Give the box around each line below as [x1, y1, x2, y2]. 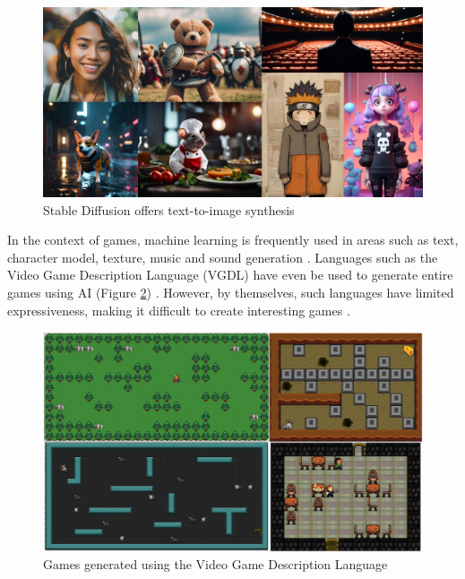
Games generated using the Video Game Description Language [43, 555, 388, 574]
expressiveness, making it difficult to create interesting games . [7, 300, 350, 319]
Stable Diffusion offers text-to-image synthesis [43, 200, 295, 219]
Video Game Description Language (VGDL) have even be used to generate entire [7, 265, 453, 284]
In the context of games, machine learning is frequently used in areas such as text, [7, 230, 459, 249]
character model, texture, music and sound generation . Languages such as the [7, 247, 438, 266]
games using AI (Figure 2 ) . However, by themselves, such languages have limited [7, 282, 454, 301]
